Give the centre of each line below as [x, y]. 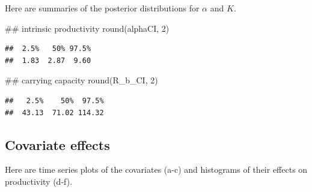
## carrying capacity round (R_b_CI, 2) [81, 80]
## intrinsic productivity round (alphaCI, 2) [87, 28]
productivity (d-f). [39, 181]
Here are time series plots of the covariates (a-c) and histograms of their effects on [156, 169]
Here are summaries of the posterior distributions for [102, 8]
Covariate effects [57, 144]
